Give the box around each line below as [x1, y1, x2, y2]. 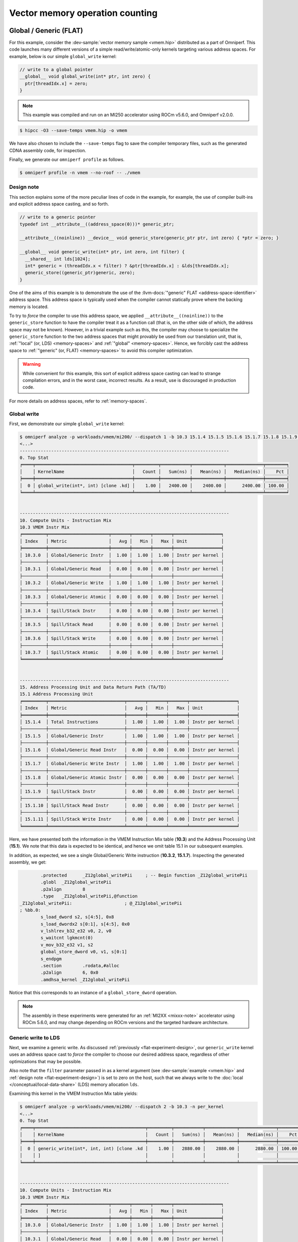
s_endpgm [40, 956, 62, 961]
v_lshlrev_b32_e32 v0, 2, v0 [40, 928, 112, 934]
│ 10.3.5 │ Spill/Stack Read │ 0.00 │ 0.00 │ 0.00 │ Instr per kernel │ [19, 621, 224, 627]
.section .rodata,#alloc [40, 963, 119, 969]
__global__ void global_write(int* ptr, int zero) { [19, 74, 151, 79]
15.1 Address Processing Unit [19, 691, 93, 697]
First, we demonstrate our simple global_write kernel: [9, 420, 125, 427]
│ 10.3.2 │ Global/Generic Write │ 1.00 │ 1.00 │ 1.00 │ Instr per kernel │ [19, 580, 224, 586]
